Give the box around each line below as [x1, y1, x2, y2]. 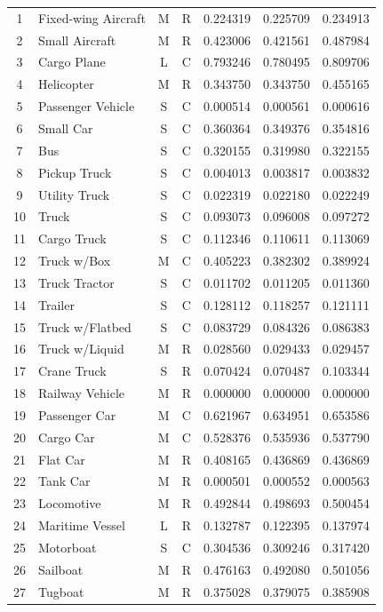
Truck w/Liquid [38, 339, 124, 358]
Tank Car [38, 472, 91, 490]
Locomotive [38, 494, 101, 513]
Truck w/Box [38, 251, 111, 270]
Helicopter [38, 75, 94, 93]
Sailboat [38, 560, 84, 578]
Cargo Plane [38, 52, 106, 71]
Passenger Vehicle [38, 97, 135, 115]
